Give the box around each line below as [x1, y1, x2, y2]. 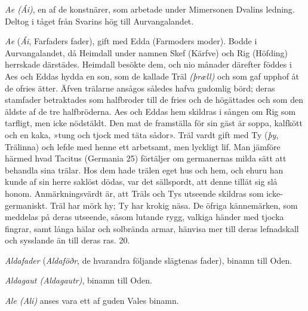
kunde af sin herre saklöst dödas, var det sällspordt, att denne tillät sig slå [5, 175, 278, 188]
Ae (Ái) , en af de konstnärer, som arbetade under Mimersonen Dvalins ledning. [5, 3, 295, 15]
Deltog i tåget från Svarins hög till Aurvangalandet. [5, 14, 194, 27]
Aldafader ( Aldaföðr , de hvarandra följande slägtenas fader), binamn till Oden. [5, 254, 292, 266]
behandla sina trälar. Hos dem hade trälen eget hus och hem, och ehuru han [5, 163, 284, 176]
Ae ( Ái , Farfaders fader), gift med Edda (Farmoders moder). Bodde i [5, 35, 257, 47]
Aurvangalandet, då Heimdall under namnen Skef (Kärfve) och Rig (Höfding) [5, 46, 288, 59]
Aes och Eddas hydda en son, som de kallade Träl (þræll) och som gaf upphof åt [5, 69, 300, 82]
